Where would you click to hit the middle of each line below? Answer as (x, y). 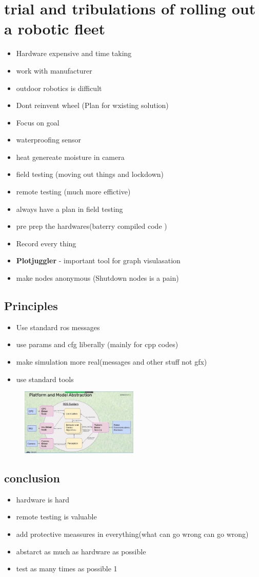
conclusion (32, 477)
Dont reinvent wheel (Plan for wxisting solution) (92, 105)
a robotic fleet (55, 29)
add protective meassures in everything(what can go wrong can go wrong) (132, 534)
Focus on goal (38, 122)
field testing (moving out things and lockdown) (90, 174)
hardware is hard (43, 499)
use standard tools (45, 379)
